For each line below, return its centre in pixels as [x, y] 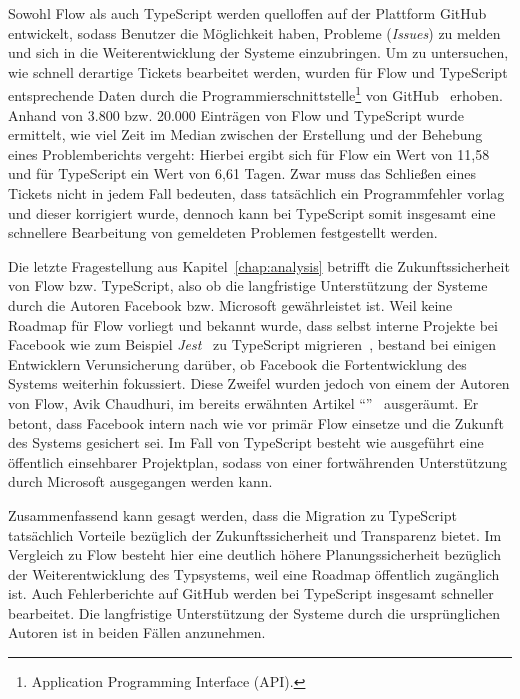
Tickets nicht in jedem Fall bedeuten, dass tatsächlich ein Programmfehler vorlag [256, 193]
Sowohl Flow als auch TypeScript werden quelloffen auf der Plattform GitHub [247, 13]
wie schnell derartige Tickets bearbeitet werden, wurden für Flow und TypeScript [258, 71]
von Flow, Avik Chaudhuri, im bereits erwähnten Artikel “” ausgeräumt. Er [243, 402]
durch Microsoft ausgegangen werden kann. [140, 481]
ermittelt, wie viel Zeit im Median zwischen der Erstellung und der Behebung [245, 134]
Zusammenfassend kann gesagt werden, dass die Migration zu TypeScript [232, 514]
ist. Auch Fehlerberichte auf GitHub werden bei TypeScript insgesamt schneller [251, 593]
